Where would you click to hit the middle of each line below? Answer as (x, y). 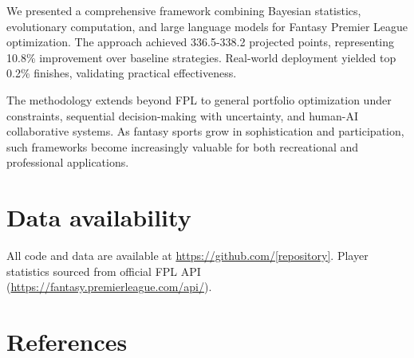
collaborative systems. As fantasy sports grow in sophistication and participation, (205, 131)
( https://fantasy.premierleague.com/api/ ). (109, 287)
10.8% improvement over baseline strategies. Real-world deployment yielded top (201, 57)
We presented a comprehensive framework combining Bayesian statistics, (184, 10)
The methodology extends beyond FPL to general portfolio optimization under (199, 99)
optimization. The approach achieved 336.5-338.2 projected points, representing (201, 42)
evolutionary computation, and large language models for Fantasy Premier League (207, 26)
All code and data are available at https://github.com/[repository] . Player (187, 256)
